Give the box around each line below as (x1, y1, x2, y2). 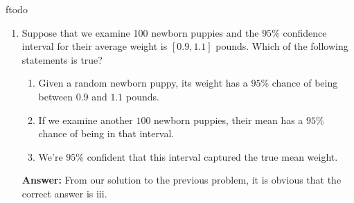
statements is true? (21, 52, 103, 67)
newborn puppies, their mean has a (154, 112, 303, 127)
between (38, 89, 73, 103)
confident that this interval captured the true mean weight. (87, 149, 338, 164)
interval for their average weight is (21, 39, 168, 53)
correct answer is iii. (21, 186, 107, 200)
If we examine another (38, 112, 133, 127)
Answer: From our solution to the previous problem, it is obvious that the (21, 173, 342, 187)
